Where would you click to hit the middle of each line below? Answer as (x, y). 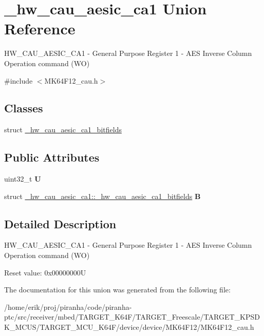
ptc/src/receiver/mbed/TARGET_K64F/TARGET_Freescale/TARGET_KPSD (132, 317)
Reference (40, 28)
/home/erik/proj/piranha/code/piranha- (68, 307)
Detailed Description (60, 223)
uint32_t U (23, 179)
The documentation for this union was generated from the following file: (117, 290)
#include (18, 80)
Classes (24, 108)
